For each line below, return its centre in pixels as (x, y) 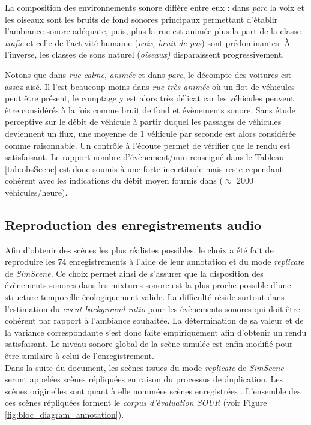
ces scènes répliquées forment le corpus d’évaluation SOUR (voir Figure (136, 402)
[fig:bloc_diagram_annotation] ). (65, 414)
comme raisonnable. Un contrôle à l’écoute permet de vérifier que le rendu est (148, 145)
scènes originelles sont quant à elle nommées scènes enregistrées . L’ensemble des (153, 390)
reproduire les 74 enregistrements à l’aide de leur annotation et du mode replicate (155, 261)
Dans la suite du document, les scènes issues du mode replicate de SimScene (144, 367)
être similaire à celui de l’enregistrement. (80, 356)
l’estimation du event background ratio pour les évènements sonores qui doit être (152, 308)
